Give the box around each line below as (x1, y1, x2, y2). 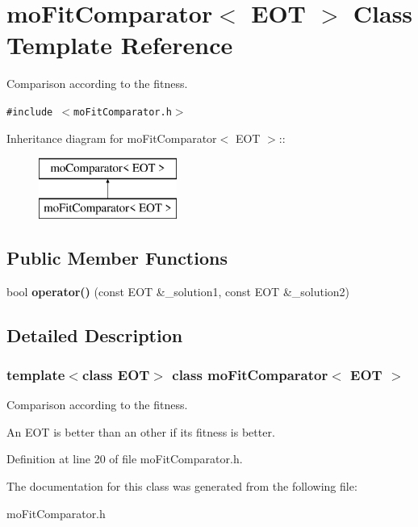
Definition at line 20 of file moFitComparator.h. (6, 450, 243, 467)
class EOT (82, 364, 150, 384)
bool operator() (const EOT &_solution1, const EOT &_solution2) (6, 282, 350, 299)
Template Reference (6, 28, 233, 61)
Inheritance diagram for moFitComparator (6, 129, 217, 146)
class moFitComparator (172, 364, 328, 384)
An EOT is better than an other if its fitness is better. (6, 423, 275, 440)
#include (6, 106, 53, 118)
